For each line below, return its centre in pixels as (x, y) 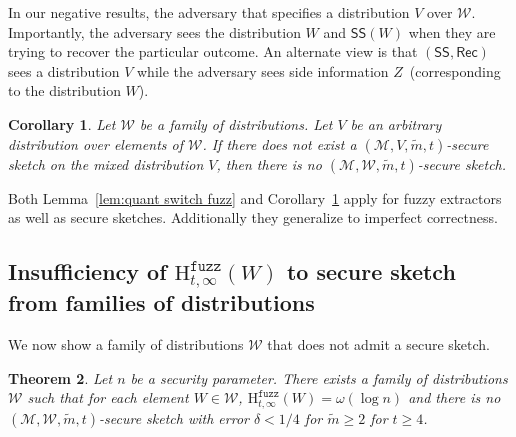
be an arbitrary (396, 123)
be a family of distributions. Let (236, 123)
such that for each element (108, 397)
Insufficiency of (87, 271)
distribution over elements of (95, 143)
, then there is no (269, 163)
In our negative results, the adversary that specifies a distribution (209, 12)
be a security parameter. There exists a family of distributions (319, 377)
